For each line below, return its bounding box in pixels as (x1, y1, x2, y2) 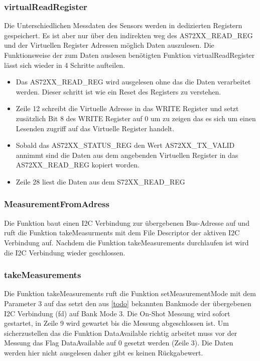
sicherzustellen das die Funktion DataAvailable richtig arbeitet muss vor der (4, 327, 237, 338)
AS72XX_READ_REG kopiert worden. (16, 159, 140, 170)
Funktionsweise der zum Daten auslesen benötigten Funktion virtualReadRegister (4, 50, 255, 60)
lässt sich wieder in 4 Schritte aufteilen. (4, 59, 125, 70)
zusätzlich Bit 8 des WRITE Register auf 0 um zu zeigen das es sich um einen (16, 113, 256, 123)
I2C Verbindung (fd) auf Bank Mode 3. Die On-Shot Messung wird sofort (4, 308, 230, 318)
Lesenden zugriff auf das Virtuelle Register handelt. (16, 123, 175, 133)
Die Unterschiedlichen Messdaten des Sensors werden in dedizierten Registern (4, 20, 242, 31)
